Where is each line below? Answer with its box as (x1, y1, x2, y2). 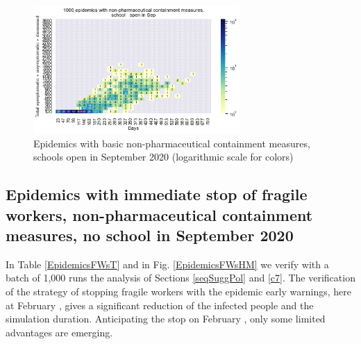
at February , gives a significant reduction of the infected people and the (6, 297, 314, 312)
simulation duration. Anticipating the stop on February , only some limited (6, 311, 326, 326)
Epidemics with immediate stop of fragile (6, 183, 308, 205)
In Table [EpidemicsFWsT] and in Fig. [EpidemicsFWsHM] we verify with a (6, 256, 329, 271)
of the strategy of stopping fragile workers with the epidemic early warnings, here (6, 284, 351, 298)
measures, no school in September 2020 (6, 224, 294, 245)
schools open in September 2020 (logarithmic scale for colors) (33, 149, 294, 164)
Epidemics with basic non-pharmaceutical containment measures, (33, 136, 310, 150)
